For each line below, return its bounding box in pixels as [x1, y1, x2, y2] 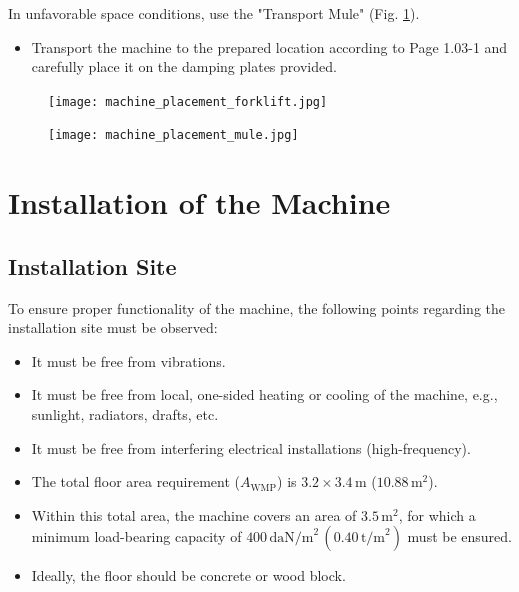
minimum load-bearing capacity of [31, 526, 242, 547]
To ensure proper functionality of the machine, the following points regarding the [8, 297, 506, 318]
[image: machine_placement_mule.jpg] [48, 128, 299, 143]
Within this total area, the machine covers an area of [31, 504, 357, 525]
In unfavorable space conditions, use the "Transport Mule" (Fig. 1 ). [8, 3, 420, 23]
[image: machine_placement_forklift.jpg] [48, 94, 328, 109]
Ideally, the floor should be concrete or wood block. [31, 565, 346, 586]
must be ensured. [407, 526, 512, 547]
